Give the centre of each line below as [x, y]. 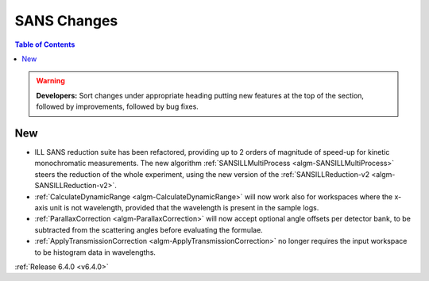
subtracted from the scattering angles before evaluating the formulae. [149, 229]
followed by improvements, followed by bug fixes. [117, 106]
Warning [50, 81]
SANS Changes [66, 21]
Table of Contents [45, 44]
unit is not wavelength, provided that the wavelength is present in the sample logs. [184, 207]
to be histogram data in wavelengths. [95, 252]
